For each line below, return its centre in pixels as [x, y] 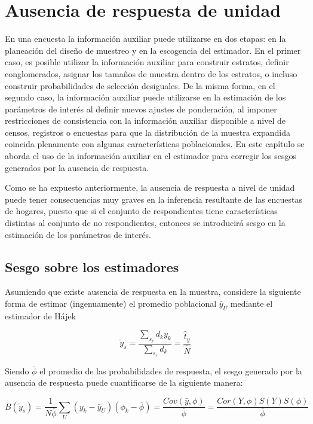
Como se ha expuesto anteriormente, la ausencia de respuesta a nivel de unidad [150, 187]
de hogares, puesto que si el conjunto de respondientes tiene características [141, 211]
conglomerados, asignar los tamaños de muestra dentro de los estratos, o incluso [151, 73]
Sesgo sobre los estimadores [92, 266]
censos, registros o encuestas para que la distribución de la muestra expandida [148, 132]
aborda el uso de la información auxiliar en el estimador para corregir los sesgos [151, 156]
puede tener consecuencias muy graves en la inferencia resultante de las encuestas [154, 199]
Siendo [17, 370]
